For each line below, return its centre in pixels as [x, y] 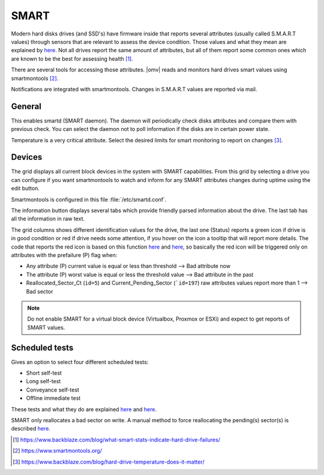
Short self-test [44, 373]
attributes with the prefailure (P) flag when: [64, 255]
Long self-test [43, 381]
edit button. [25, 189]
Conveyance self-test [52, 390]
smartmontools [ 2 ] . [35, 78]
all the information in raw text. [48, 219]
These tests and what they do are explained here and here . [84, 409]
